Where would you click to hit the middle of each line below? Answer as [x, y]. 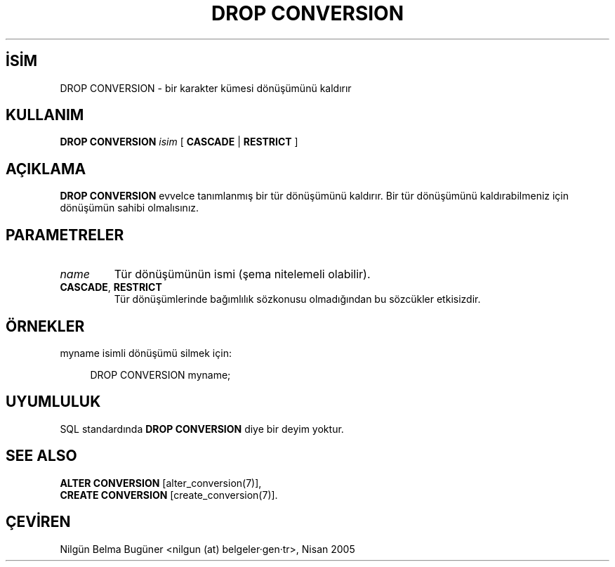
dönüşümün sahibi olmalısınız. [130, 208]
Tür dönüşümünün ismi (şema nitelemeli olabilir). [242, 274]
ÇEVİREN [38, 522]
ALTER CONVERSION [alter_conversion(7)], [161, 483]
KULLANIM [45, 115]
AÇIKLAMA [46, 169]
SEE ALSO [41, 456]
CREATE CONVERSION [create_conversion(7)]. [169, 495]
